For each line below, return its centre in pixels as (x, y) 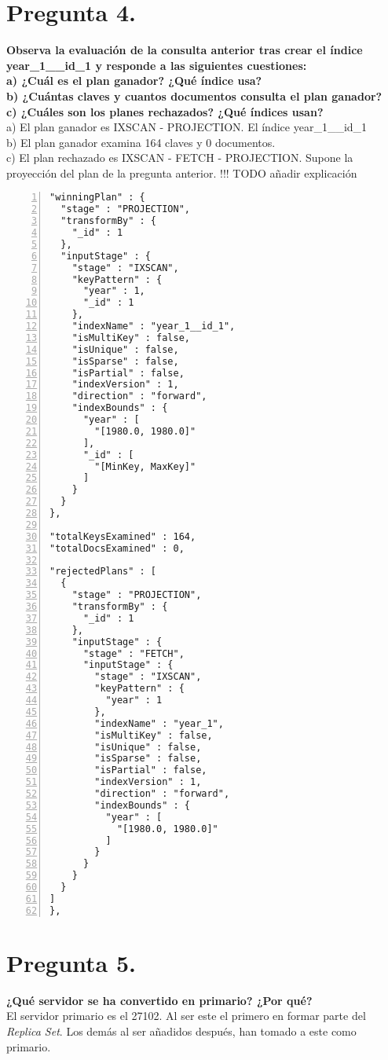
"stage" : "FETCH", (134, 653)
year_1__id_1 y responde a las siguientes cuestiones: (157, 65)
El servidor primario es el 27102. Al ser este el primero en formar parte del (186, 1016)
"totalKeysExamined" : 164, (123, 536)
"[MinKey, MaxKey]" (145, 466)
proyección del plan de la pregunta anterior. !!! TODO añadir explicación (182, 172)
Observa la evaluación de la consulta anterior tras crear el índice (185, 50)
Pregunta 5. (71, 962)
